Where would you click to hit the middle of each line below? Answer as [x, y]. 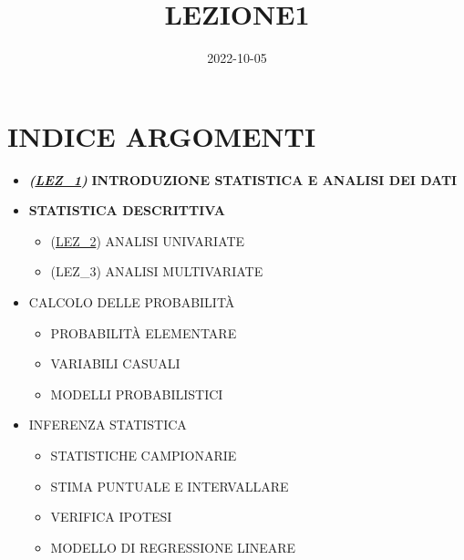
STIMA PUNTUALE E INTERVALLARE [170, 486]
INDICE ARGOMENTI [162, 135]
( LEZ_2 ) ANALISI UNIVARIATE [148, 240]
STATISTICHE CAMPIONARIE [144, 455]
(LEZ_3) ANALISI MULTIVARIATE [157, 271]
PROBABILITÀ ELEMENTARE [144, 332]
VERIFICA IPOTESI [111, 517]
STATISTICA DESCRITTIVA [127, 210]
